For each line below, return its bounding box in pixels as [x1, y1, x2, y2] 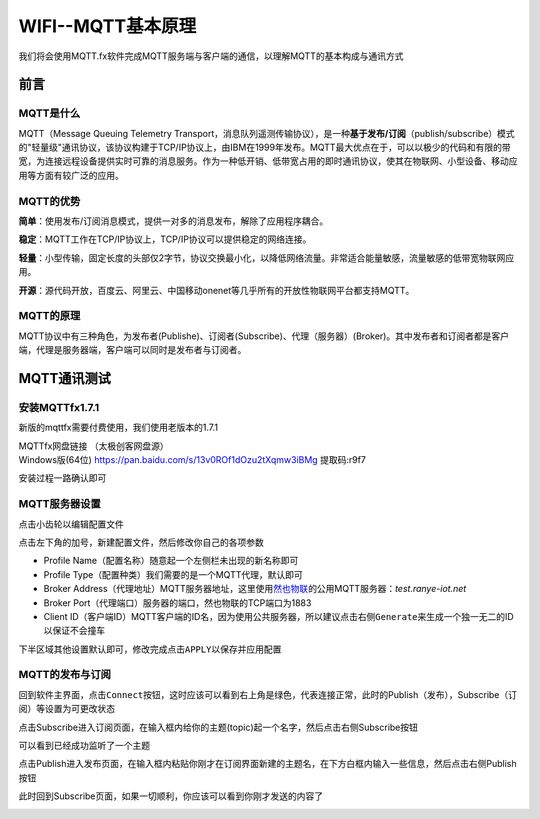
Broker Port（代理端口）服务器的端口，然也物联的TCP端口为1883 [43, 596, 312, 609]
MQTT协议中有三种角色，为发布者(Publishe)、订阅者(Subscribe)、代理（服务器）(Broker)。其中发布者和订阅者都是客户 [18, 330, 510, 342]
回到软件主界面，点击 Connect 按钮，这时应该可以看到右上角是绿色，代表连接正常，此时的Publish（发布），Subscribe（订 [18, 688, 518, 700]
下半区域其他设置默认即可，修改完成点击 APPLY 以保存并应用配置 [18, 643, 282, 655]
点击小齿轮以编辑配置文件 [18, 518, 124, 530]
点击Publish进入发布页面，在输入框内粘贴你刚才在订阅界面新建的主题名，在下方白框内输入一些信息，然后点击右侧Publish [18, 758, 517, 770]
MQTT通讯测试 [18, 370, 112, 387]
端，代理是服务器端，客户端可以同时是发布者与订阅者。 [18, 344, 247, 356]
